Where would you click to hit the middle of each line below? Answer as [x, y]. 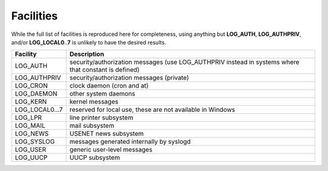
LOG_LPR [28, 117]
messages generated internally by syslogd [130, 142]
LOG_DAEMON [36, 94]
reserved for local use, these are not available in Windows [152, 110]
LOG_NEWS [32, 134]
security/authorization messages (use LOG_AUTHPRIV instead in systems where [185, 62]
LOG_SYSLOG [35, 142]
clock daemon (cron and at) [109, 86]
